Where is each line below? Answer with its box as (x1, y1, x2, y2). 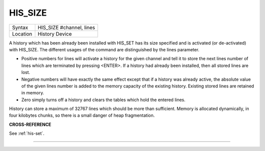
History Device (37, 30, 72, 37)
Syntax (12, 24, 28, 31)
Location (12, 30, 32, 37)
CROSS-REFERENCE (9, 121, 52, 127)
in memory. (21, 90, 44, 96)
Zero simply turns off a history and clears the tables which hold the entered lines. (21, 97, 186, 103)
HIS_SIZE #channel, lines (37, 24, 95, 31)
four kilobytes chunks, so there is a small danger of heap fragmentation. (9, 112, 155, 118)
